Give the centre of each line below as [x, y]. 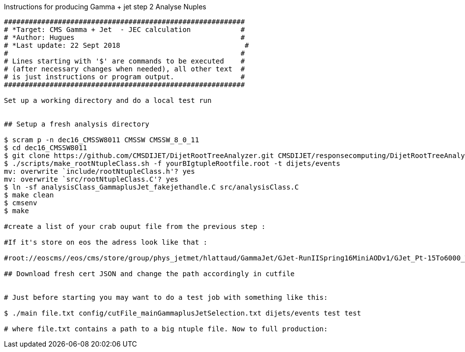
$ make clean [29, 195]
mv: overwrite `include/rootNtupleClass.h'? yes [100, 171]
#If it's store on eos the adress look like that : [106, 242]
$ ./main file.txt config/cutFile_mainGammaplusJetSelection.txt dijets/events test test [183, 313]
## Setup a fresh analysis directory [77, 124]
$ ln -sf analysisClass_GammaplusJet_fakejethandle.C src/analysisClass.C [151, 187]
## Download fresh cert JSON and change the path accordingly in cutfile [149, 274]
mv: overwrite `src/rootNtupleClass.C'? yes [91, 179]
